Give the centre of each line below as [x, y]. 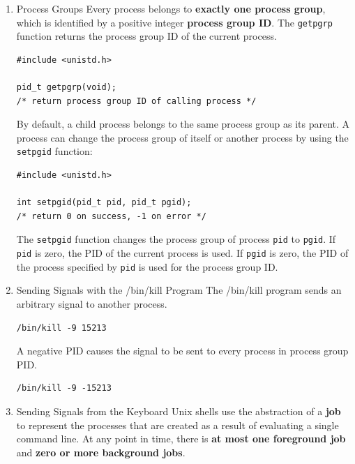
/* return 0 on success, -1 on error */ [111, 216]
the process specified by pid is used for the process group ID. [147, 266]
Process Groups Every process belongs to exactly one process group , [171, 8]
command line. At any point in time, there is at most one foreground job [181, 439]
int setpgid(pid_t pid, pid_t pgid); [104, 203]
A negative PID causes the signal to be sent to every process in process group [182, 351]
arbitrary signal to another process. [92, 304]
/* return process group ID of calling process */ [136, 101]
